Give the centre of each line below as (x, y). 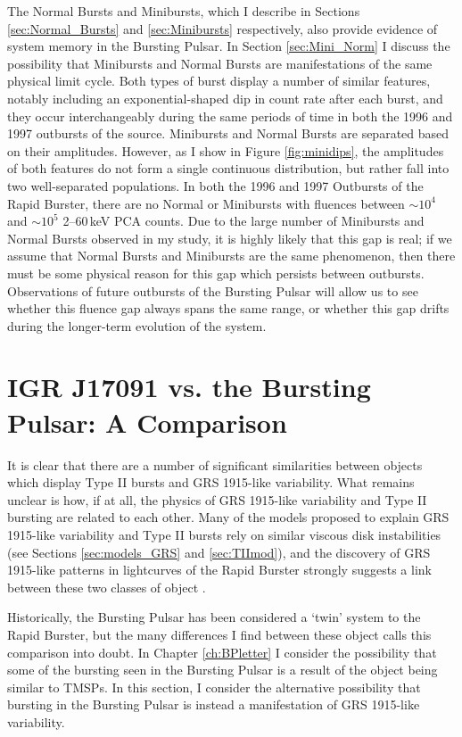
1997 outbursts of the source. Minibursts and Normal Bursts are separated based (228, 133)
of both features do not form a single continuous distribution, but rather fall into (228, 168)
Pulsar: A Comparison (147, 422)
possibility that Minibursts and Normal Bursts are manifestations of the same (220, 63)
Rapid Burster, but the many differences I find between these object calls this (219, 634)
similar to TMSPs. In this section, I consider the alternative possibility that (214, 687)
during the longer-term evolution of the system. (137, 325)
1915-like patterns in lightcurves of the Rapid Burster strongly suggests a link (219, 570)
